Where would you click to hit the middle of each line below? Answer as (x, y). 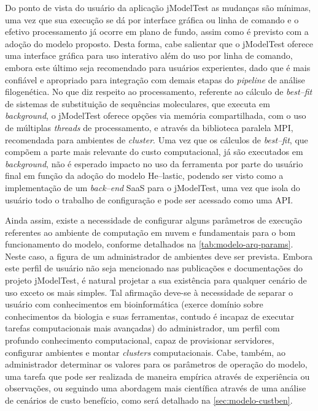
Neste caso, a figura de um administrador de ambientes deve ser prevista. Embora (159, 256)
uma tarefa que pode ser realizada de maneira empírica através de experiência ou (157, 376)
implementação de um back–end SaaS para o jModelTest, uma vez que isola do (153, 187)
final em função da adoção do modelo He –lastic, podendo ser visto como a (144, 175)
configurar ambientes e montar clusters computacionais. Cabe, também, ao (145, 352)
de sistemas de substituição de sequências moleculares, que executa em (138, 103)
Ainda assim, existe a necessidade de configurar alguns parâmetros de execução (154, 220)
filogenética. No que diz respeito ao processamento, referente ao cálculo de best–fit (159, 92)
